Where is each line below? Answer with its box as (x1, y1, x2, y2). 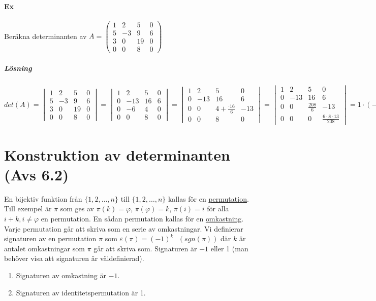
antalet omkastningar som (4, 243, 85, 253)
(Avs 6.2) (4, 164, 69, 184)
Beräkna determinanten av (4, 30, 87, 41)
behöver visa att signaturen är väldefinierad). (4, 253, 144, 264)
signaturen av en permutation (4, 233, 97, 244)
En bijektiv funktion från (4, 193, 82, 204)
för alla (207, 203, 229, 214)
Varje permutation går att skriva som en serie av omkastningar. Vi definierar (4, 223, 243, 234)
